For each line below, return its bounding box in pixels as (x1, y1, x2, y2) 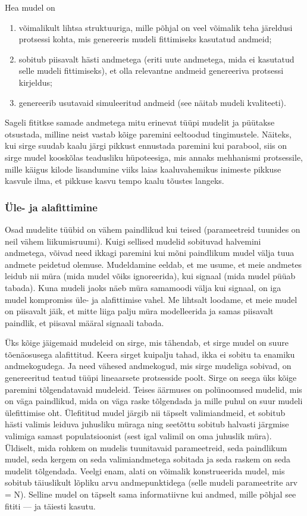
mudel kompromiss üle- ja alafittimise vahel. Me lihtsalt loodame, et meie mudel (5, 293, 297, 305)
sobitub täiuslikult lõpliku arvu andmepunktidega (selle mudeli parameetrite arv (5, 476, 298, 489)
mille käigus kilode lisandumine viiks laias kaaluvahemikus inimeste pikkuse (5, 162, 281, 175)
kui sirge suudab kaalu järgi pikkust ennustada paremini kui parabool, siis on (5, 139, 287, 152)
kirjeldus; (18, 76, 52, 88)
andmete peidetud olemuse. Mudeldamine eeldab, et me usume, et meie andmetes (5, 258, 302, 270)
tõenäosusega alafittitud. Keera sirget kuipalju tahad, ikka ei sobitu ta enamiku (5, 348, 295, 360)
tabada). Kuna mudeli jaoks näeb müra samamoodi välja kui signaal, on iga (5, 281, 281, 293)
